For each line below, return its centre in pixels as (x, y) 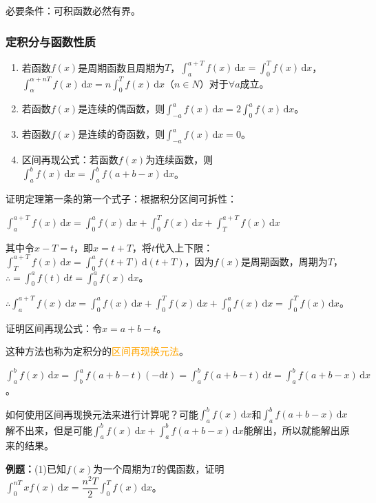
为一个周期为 (122, 469)
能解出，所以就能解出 (292, 430)
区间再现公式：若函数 (70, 159)
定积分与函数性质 (51, 41)
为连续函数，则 (179, 159)
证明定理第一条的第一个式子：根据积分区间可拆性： (121, 198)
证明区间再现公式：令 (54, 328)
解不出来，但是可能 (49, 430)
